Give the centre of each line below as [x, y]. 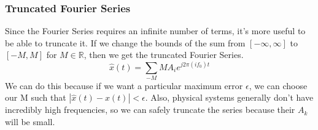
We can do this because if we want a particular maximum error [124, 85]
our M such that [36, 97]
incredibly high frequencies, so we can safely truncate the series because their [150, 110]
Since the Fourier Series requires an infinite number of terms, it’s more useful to [155, 31]
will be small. [30, 122]
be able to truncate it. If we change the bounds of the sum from [125, 42]
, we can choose [278, 85]
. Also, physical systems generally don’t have [229, 97]
